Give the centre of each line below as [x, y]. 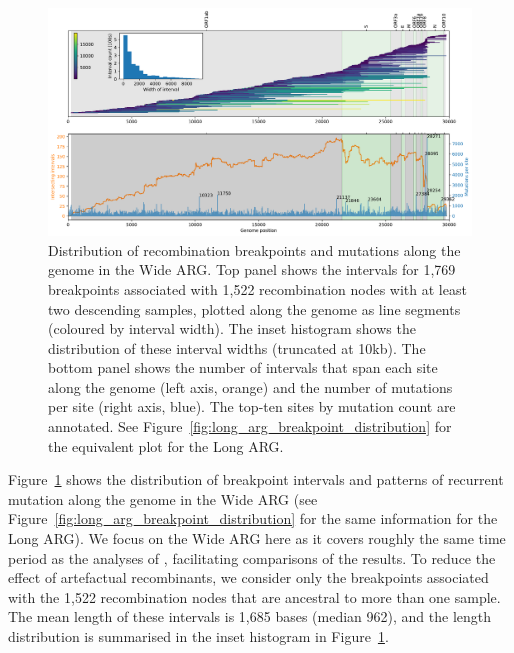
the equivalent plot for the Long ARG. [166, 445]
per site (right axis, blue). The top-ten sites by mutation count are [252, 406]
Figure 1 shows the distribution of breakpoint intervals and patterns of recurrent [256, 479]
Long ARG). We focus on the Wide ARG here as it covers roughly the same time [257, 538]
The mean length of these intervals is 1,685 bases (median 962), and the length [249, 616]
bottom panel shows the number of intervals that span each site [243, 367]
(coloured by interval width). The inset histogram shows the [232, 328]
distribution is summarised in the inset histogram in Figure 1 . [198, 636]
